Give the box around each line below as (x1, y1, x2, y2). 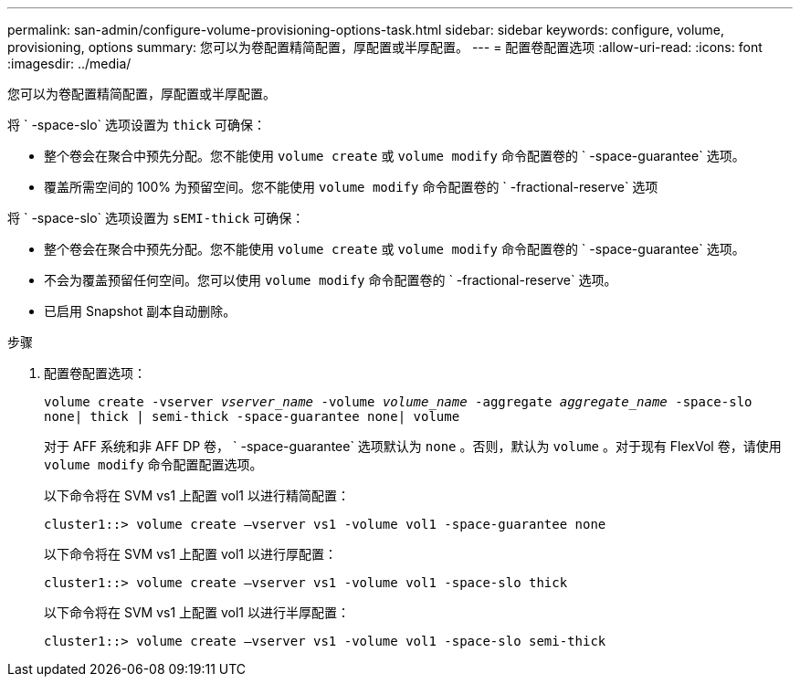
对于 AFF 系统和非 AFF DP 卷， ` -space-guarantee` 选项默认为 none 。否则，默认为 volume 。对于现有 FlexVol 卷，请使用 (44, 438, 782, 454)
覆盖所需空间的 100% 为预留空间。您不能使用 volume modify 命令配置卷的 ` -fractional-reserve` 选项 (44, 179, 658, 195)
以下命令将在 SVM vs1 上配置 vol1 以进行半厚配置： (44, 605, 351, 620)
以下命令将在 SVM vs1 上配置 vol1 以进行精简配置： (44, 488, 351, 503)
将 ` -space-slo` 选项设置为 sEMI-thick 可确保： (7, 210, 305, 226)
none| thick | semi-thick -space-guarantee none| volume (44, 409, 460, 424)
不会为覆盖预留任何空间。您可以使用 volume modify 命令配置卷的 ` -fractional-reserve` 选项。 (44, 272, 617, 288)
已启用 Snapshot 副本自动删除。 (44, 303, 237, 319)
